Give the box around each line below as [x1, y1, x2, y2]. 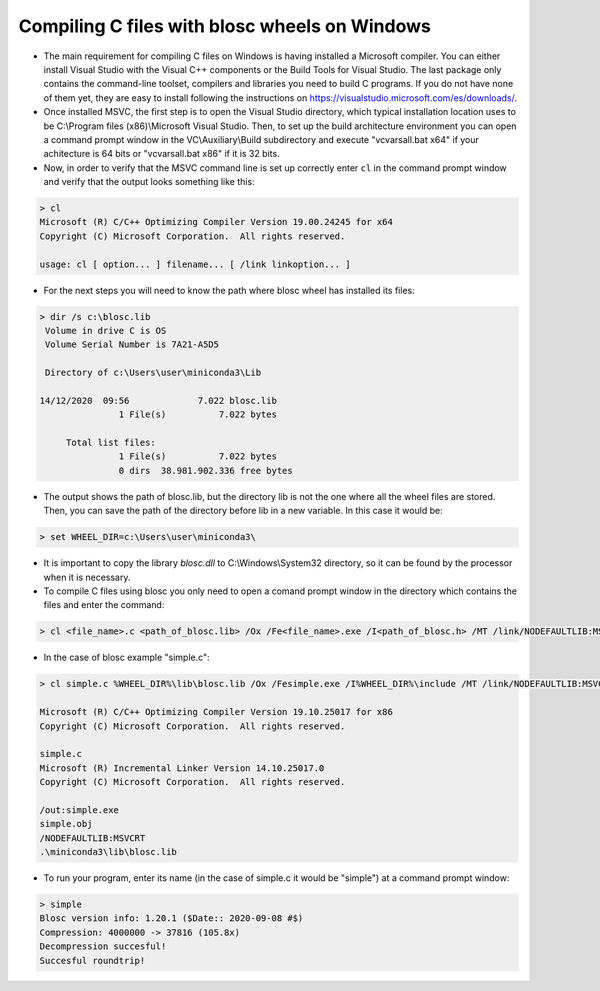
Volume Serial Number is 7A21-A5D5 [45, 339, 220, 350]
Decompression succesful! [39, 941, 167, 952]
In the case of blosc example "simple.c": [43, 651, 210, 664]
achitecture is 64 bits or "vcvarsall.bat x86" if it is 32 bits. [43, 148, 280, 160]
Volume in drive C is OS [45, 325, 167, 336]
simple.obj [39, 818, 93, 830]
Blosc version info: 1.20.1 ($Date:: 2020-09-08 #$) [39, 913, 304, 924]
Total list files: [65, 437, 157, 449]
